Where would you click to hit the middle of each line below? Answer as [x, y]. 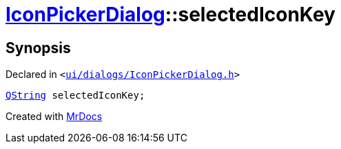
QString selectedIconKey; [75, 96]
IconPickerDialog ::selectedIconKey [170, 14]
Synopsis [38, 48]
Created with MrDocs [54, 117]
